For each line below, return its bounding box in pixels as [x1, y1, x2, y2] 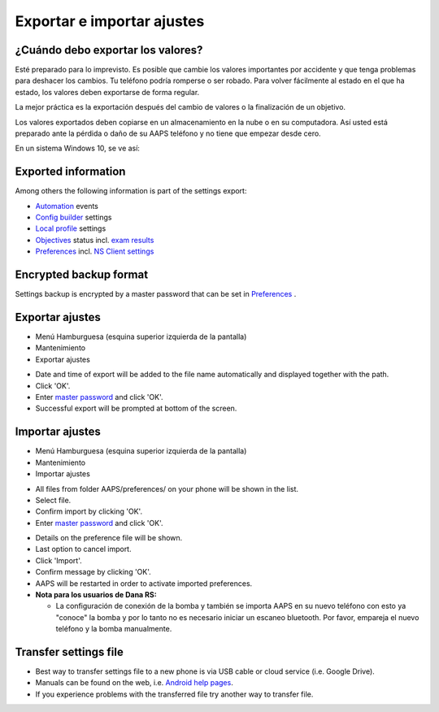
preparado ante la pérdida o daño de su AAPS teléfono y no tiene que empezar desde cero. [15, 128, 321, 138]
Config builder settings [35, 212, 112, 223]
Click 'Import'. [35, 555, 82, 565]
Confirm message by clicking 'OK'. [35, 567, 152, 577]
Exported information [15, 165, 126, 179]
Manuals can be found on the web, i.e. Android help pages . [35, 678, 233, 688]
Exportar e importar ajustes [15, 12, 205, 30]
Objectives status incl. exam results [35, 235, 154, 245]
